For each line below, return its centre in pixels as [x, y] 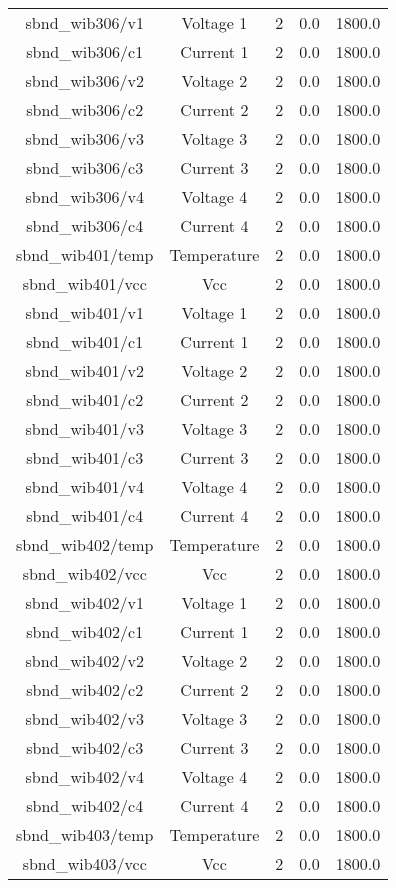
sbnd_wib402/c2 [85, 689]
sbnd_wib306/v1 [84, 22]
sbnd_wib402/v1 [84, 602]
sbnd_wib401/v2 [84, 370]
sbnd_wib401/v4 [84, 486]
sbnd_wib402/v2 [84, 660]
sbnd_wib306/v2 [84, 80]
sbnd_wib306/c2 [85, 109]
